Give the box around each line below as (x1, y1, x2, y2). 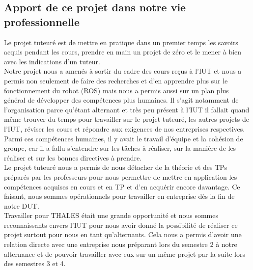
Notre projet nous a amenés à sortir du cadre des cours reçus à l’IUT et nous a (4, 66, 242, 76)
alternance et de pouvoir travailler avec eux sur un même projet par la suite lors (4, 248, 245, 259)
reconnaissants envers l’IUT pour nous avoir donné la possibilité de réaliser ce (4, 219, 238, 230)
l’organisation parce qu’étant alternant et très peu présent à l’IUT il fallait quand (4, 104, 250, 114)
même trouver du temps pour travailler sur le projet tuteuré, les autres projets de (4, 114, 249, 124)
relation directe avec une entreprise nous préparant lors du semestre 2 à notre (4, 239, 237, 249)
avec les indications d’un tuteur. (4, 56, 100, 66)
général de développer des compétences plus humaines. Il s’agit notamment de (4, 95, 239, 105)
